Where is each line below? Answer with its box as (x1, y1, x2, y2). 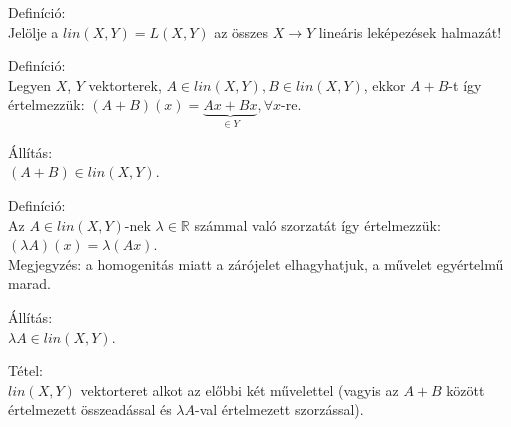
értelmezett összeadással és (8, 399, 172, 420)
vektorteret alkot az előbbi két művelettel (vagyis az (80, 379, 399, 400)
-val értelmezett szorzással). (195, 399, 364, 420)
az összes (214, 21, 269, 42)
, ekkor (363, 74, 406, 95)
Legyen (8, 74, 51, 95)
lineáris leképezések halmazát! (318, 21, 502, 42)
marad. (8, 273, 51, 294)
